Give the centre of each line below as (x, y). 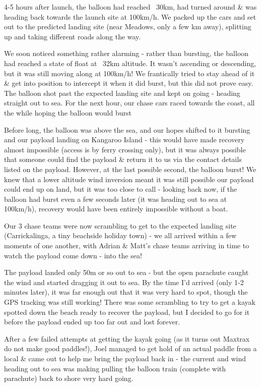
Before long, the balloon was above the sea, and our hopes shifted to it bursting (127, 129)
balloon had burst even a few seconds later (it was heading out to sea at (115, 199)
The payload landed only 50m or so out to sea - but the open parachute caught (126, 272)
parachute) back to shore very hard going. (69, 378)
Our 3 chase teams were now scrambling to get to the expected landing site (120, 225)
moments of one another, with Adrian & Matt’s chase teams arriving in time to (127, 245)
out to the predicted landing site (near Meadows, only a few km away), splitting (128, 26)
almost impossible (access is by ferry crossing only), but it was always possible (125, 149)
